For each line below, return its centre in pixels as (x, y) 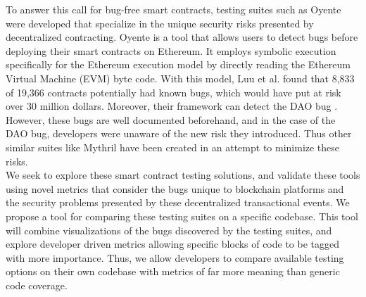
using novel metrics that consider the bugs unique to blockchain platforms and (175, 188)
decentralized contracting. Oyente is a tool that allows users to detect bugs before (182, 37)
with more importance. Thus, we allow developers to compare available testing (175, 257)
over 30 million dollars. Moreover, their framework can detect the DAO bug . (172, 106)
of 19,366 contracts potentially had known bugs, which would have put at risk (173, 92)
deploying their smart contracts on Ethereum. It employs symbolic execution (171, 50)
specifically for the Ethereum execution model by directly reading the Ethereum (178, 64)
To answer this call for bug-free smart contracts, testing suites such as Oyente (173, 9)
